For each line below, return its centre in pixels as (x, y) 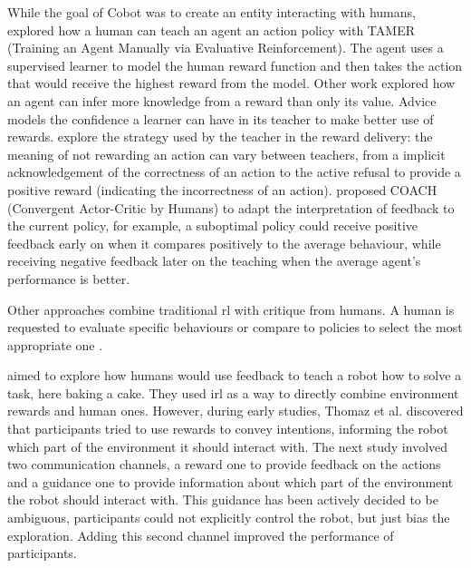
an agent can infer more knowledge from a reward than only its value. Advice (222, 100)
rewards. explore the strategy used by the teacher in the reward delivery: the (220, 137)
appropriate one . (55, 344)
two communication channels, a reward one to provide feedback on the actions (224, 464)
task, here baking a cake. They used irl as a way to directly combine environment (233, 392)
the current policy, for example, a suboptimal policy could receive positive (212, 225)
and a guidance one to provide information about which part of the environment (231, 481)
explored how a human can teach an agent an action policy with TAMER (211, 29)
